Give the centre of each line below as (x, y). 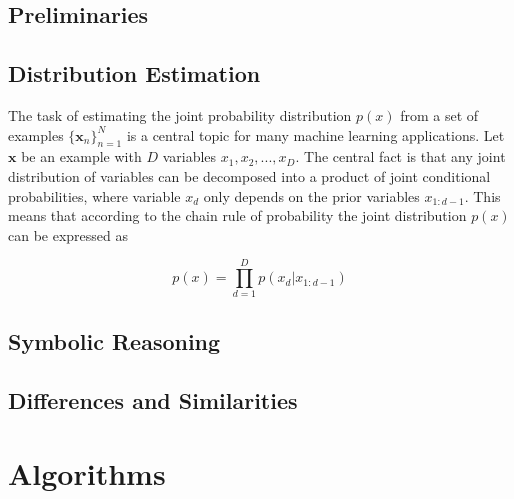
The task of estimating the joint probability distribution (180, 114)
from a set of (439, 114)
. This (482, 195)
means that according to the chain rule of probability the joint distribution (237, 215)
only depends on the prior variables (311, 195)
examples (36, 134)
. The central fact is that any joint (400, 156)
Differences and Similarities (153, 399)
